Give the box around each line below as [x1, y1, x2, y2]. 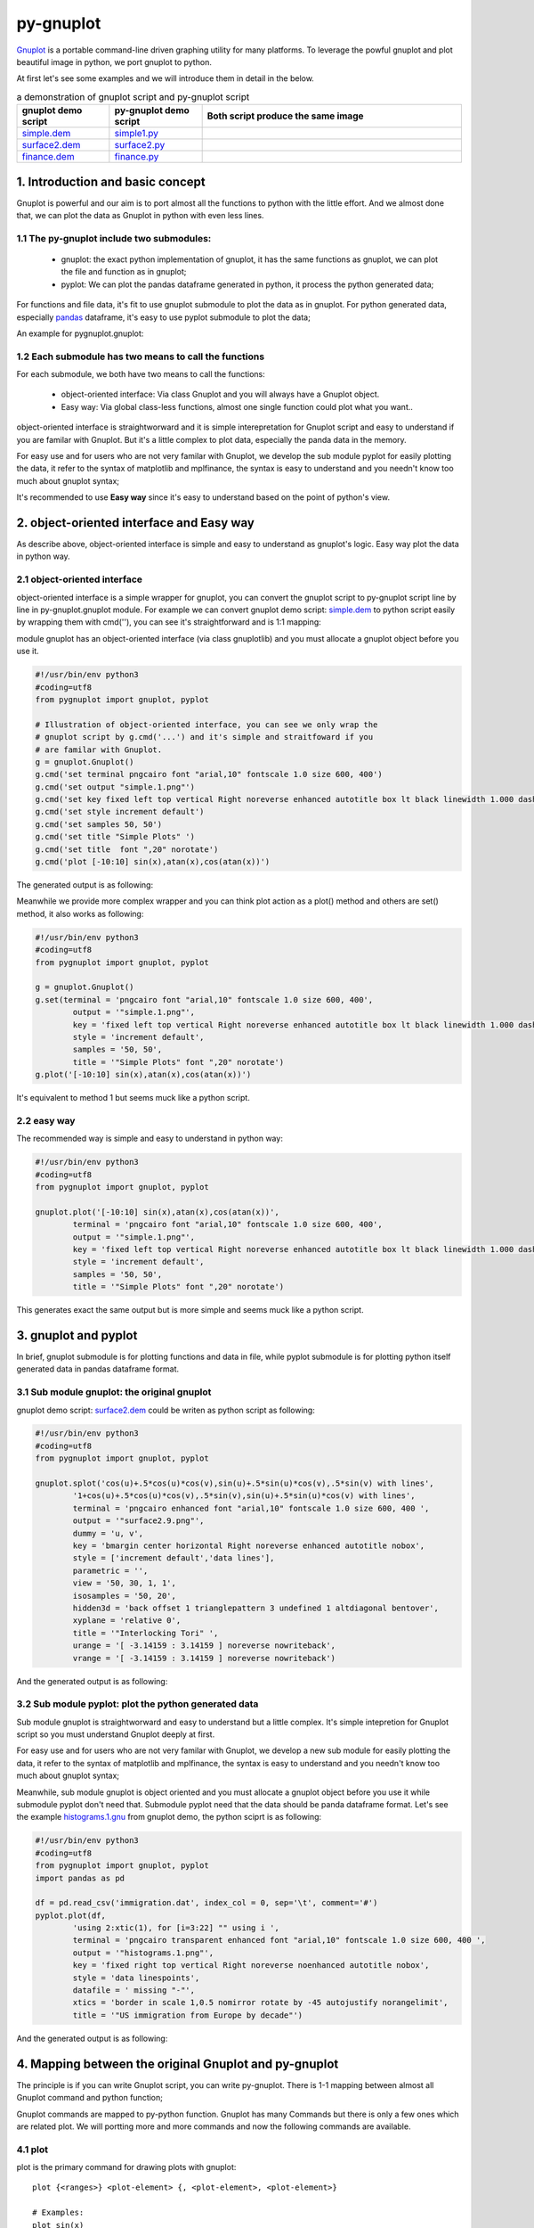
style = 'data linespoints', [72, 1972, 200, 1983]
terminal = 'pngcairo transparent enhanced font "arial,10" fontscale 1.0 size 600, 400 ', [72, 1935, 486, 1945]
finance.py [114, 151, 159, 163]
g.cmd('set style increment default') [35, 807, 205, 817]
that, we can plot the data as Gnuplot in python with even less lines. [16, 210, 264, 220]
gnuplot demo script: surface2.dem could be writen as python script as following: [16, 1405, 315, 1415]
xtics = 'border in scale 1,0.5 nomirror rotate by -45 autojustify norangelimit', [72, 1997, 449, 2008]
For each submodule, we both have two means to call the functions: [16, 369, 266, 380]
